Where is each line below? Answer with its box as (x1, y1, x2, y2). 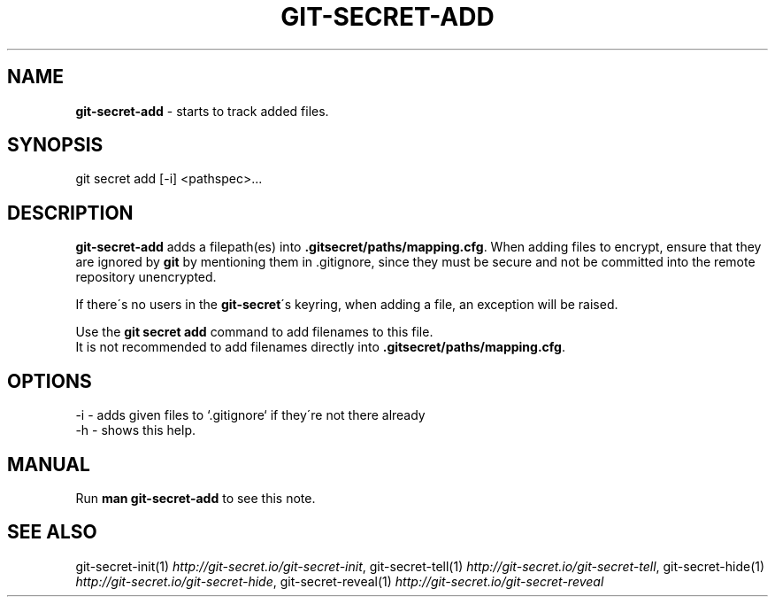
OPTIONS (7, 369, 92, 392)
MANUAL (7, 453, 90, 476)
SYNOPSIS (7, 134, 104, 157)
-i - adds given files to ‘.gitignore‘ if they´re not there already (75, 407, 426, 423)
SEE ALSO (7, 521, 97, 544)
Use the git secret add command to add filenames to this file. (75, 324, 434, 340)
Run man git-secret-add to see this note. (75, 490, 316, 506)
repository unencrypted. (75, 269, 217, 285)
